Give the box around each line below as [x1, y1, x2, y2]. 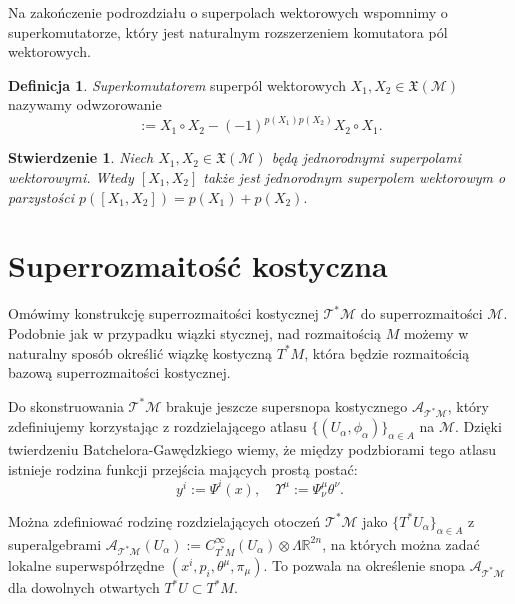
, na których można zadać [322, 533, 480, 554]
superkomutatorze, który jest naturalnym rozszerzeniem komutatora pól [8, 21, 448, 42]
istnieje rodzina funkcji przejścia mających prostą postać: [8, 458, 358, 479]
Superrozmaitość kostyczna [8, 245, 388, 286]
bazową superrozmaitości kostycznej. [8, 362, 231, 383]
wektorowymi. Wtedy [8, 167, 134, 187]
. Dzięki [455, 416, 502, 437]
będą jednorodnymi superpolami [271, 147, 462, 168]
